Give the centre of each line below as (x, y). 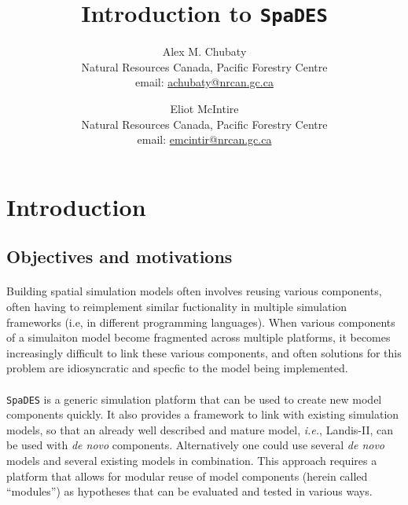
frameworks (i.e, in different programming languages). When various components (201, 322)
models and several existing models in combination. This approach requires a (192, 460)
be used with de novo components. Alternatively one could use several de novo (196, 445)
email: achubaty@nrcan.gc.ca (204, 82)
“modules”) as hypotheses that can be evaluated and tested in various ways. (189, 491)
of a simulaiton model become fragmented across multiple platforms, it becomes (198, 337)
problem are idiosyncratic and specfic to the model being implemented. (177, 368)
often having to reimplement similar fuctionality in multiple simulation (177, 306)
